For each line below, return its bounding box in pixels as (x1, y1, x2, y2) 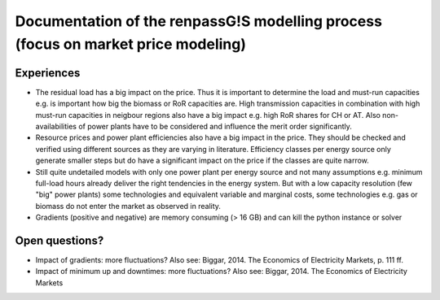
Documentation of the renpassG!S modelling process (15, 12, 383, 30)
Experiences (15, 66, 81, 80)
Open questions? (15, 233, 104, 247)
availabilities (35, 122, 77, 132)
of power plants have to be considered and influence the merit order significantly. (78, 122, 352, 132)
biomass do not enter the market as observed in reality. (35, 201, 222, 211)
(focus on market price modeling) (15, 35, 247, 53)
